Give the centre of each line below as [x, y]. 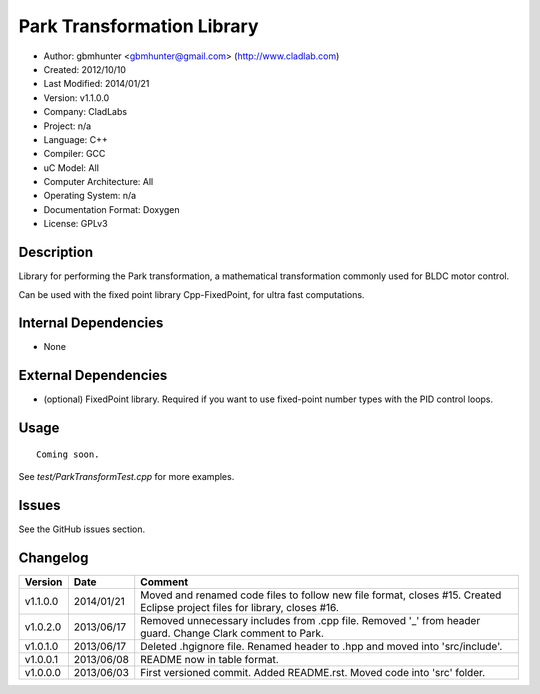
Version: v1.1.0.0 [76, 97]
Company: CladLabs [85, 112]
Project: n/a [67, 126]
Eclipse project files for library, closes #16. [240, 607]
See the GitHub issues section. [81, 529]
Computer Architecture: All [98, 182]
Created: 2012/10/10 [85, 69]
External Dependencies [93, 375]
